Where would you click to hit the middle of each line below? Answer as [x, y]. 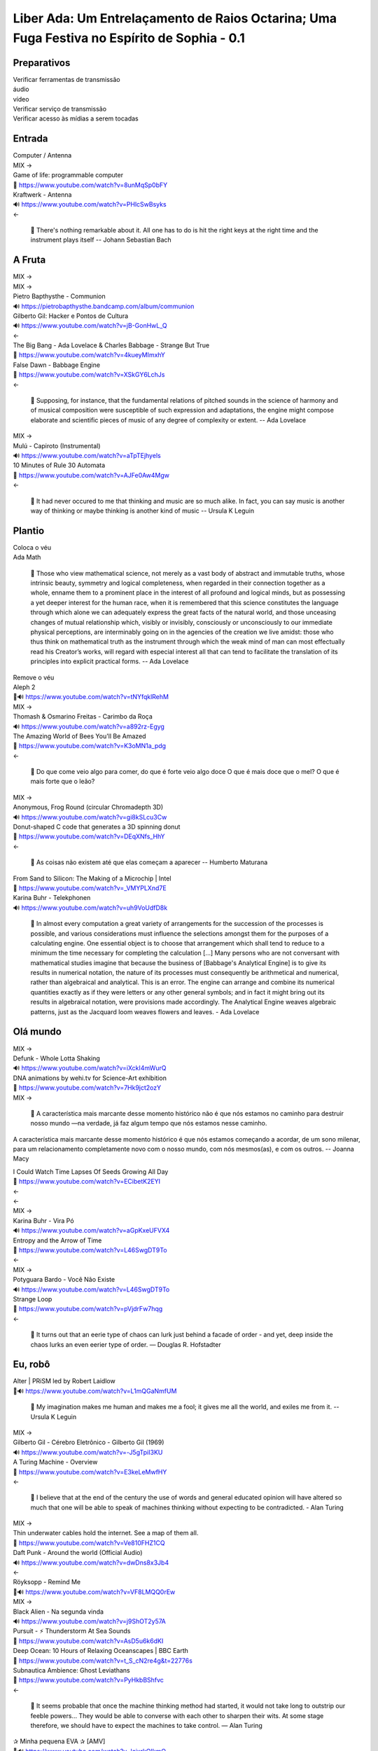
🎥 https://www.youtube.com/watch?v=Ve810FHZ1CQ [89, 1543]
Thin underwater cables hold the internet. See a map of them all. [106, 1533]
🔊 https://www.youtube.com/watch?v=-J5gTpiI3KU [88, 1452]
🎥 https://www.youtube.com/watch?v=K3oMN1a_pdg [90, 746]
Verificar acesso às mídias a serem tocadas [76, 118]
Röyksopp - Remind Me [47, 1582]
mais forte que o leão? [63, 782]
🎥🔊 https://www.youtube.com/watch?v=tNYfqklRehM [91, 697]
